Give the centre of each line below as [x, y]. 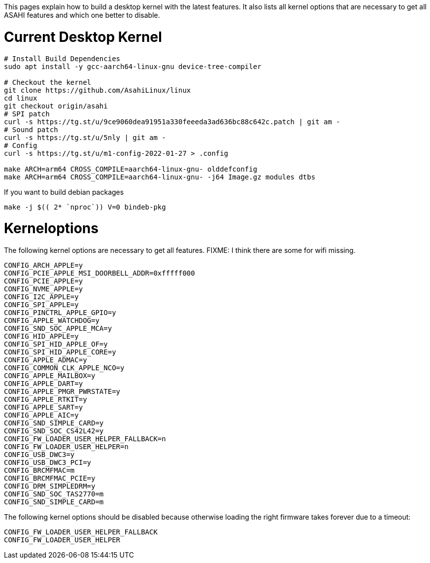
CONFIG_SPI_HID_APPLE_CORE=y [60, 352]
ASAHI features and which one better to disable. [82, 15]
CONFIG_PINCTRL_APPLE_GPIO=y [60, 313]
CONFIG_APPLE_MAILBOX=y [50, 376]
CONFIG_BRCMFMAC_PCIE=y [50, 478]
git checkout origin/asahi [56, 106]
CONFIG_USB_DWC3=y [39, 455]
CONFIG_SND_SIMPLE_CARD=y [54, 423]
